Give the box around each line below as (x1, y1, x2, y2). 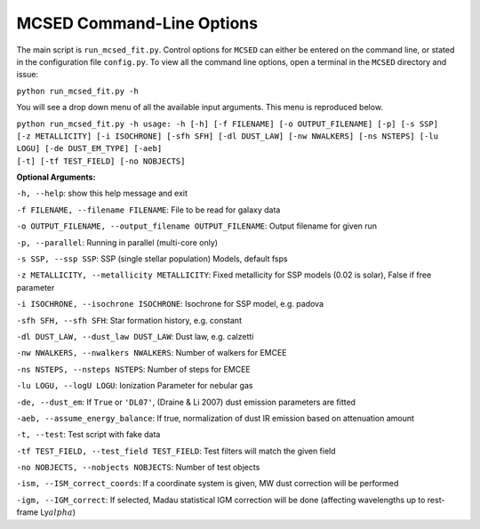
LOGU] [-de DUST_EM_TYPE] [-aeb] (16, 143, 163, 154)
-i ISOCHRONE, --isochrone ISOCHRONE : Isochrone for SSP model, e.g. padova (16, 299, 324, 309)
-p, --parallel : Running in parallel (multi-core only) (16, 236, 218, 248)
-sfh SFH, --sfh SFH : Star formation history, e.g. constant (16, 315, 242, 325)
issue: (16, 69, 39, 80)
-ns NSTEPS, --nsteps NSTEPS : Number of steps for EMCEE (16, 364, 251, 374)
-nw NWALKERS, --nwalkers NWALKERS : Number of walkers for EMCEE (16, 348, 288, 358)
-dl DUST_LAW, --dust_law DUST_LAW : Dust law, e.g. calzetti (16, 331, 254, 341)
